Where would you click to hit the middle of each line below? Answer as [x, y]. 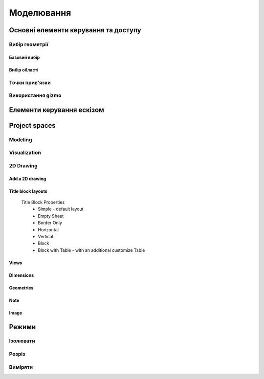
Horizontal [48, 229]
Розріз [17, 354]
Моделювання [40, 13]
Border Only [50, 223]
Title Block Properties [43, 202]
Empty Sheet [51, 216]
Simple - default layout [61, 209]
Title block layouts [28, 191]
